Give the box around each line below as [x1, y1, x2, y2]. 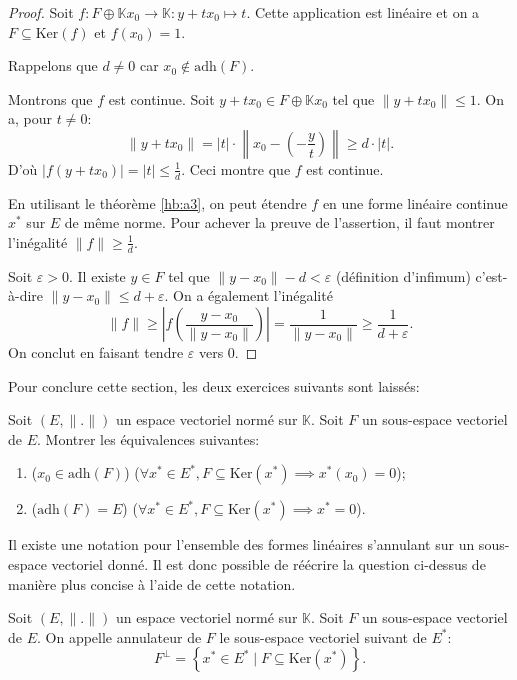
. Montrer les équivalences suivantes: [37, 428, 260, 449]
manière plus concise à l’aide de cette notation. [8, 573, 296, 594]
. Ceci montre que [181, 158, 291, 179]
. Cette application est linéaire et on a [246, 2, 480, 22]
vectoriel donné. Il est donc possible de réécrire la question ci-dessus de [51, 553, 486, 574]
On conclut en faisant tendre [8, 342, 184, 362]
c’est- [475, 265, 508, 286]
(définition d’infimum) [335, 265, 471, 286]
